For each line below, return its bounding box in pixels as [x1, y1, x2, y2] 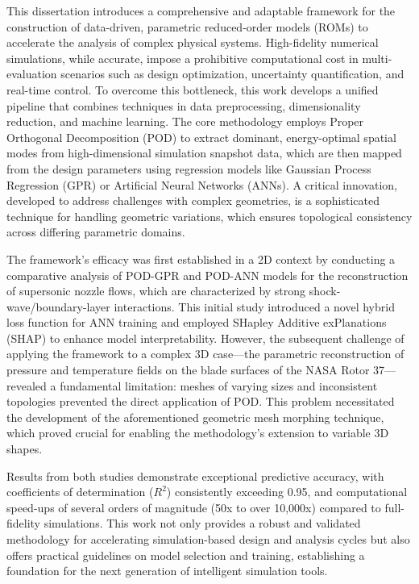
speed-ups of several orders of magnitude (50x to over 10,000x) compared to [6, 498, 381, 515]
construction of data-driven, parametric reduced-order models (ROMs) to [6, 18, 368, 35]
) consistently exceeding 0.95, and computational [166, 483, 408, 500]
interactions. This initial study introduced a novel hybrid [114, 298, 395, 315]
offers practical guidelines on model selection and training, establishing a [6, 546, 365, 563]
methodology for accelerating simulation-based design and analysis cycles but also [6, 531, 410, 547]
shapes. [6, 440, 43, 457]
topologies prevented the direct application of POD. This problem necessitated [6, 393, 395, 410]
